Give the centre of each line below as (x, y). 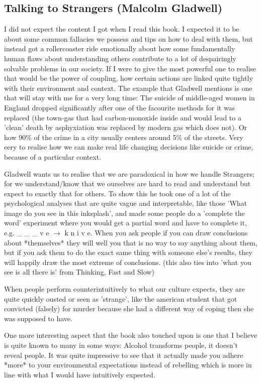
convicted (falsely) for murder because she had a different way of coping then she (129, 308)
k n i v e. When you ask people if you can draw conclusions (156, 233)
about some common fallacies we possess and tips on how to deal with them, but (128, 38)
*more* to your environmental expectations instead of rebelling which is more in (128, 365)
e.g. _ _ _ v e (27, 233)
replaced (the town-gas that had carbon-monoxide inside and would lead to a (123, 117)
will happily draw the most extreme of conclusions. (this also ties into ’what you (128, 262)
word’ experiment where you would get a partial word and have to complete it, (125, 223)
